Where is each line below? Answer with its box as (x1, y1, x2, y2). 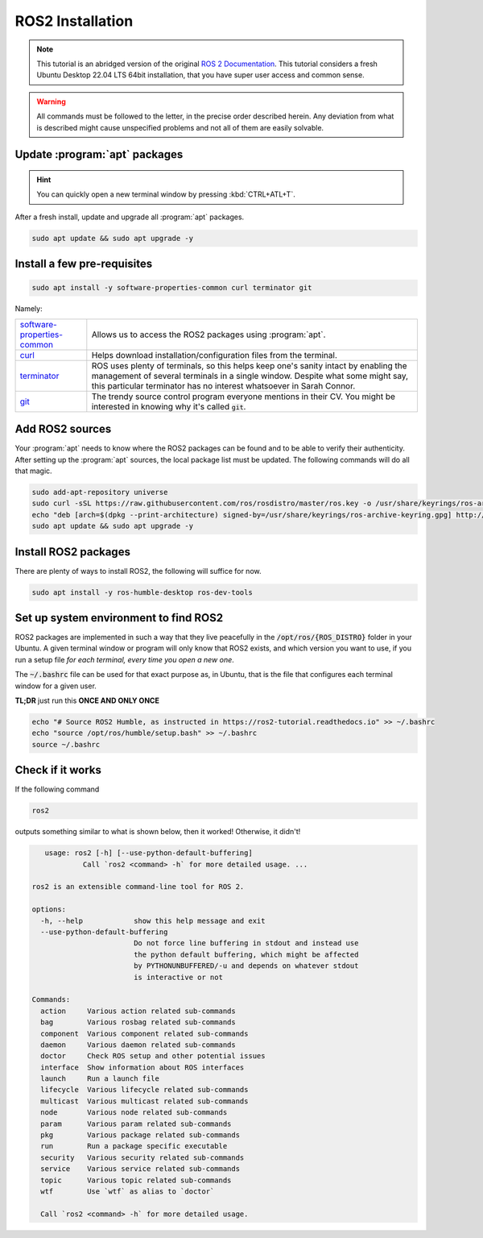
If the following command (14, 784, 100, 794)
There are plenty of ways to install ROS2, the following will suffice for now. (14, 566, 262, 575)
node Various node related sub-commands (40, 1108, 228, 1117)
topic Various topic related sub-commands (40, 1175, 232, 1185)
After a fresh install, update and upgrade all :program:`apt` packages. (14, 212, 245, 222)
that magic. (14, 466, 52, 476)
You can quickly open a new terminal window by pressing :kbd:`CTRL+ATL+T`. (36, 189, 295, 199)
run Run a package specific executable (40, 1141, 228, 1151)
